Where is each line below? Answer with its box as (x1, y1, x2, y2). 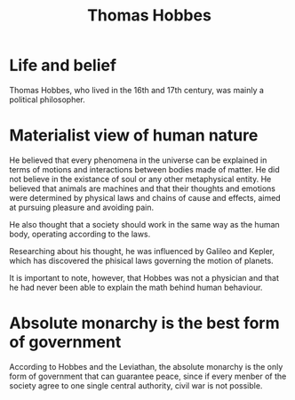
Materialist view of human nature (9, 125, 259, 146)
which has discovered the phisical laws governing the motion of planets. (9, 255, 274, 266)
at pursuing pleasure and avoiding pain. (9, 202, 154, 212)
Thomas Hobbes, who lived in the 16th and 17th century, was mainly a (9, 84, 265, 95)
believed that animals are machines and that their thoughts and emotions (9, 183, 275, 194)
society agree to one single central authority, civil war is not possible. (9, 380, 263, 391)
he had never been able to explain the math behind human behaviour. (9, 282, 263, 292)
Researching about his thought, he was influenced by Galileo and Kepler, (9, 245, 275, 256)
